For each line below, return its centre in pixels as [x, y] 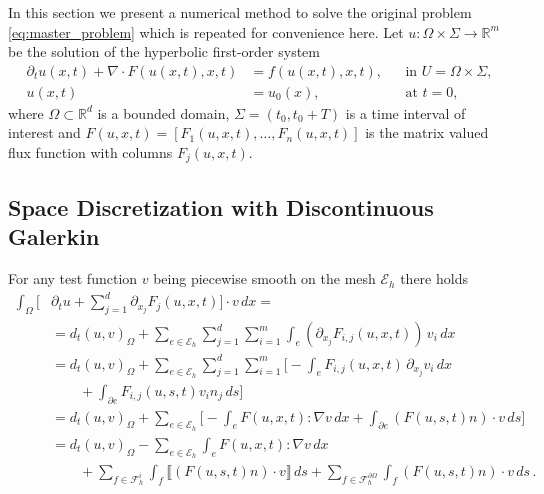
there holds [434, 278]
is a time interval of [405, 112]
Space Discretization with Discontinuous [221, 206]
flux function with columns [90, 152]
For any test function [73, 278]
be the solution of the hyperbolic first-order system [164, 51]
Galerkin [54, 236]
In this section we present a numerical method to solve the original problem [240, 12]
